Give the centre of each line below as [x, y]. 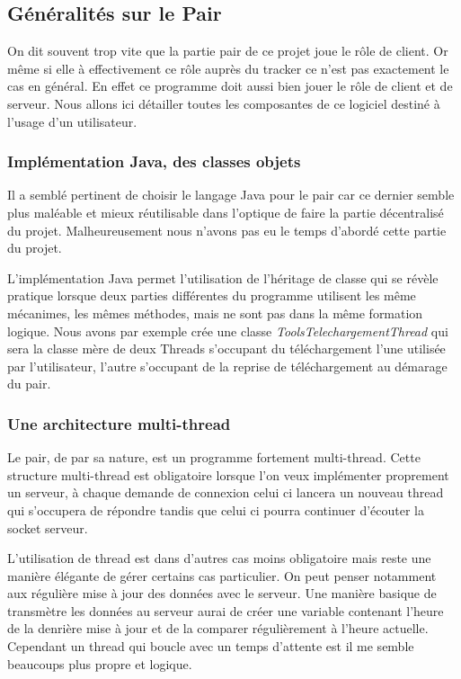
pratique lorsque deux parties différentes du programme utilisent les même [212, 295]
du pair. [29, 384]
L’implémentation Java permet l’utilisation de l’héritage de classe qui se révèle [223, 277]
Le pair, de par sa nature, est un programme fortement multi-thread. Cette [214, 457]
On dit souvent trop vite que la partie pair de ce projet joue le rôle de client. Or [228, 51]
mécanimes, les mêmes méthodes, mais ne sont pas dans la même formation [215, 313]
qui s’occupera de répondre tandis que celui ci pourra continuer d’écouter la [216, 509]
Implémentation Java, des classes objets [154, 161]
